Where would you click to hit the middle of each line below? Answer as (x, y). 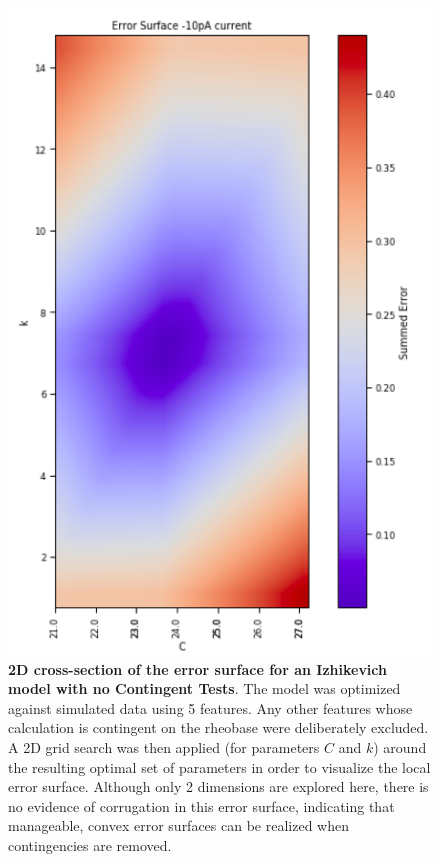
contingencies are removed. (90, 844)
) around (400, 746)
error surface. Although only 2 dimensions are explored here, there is (218, 786)
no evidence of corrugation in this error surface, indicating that (201, 805)
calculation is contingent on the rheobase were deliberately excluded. (218, 727)
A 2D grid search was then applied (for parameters (164, 746)
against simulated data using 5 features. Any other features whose (210, 707)
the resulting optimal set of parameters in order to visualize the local (219, 766)
